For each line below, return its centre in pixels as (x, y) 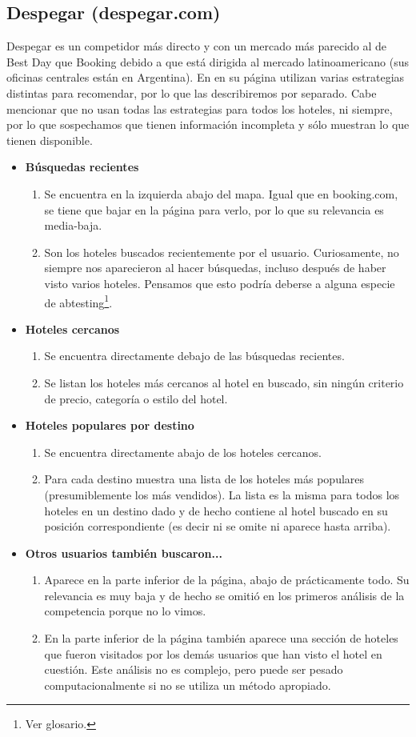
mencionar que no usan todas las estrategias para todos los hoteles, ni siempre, (200, 108)
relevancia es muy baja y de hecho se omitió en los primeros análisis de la (224, 595)
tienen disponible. (50, 140)
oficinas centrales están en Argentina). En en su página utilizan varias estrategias (206, 77)
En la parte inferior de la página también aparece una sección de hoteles (221, 638)
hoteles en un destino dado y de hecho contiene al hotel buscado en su (216, 510)
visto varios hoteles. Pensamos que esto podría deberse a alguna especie (220, 283)
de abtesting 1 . (78, 301)
